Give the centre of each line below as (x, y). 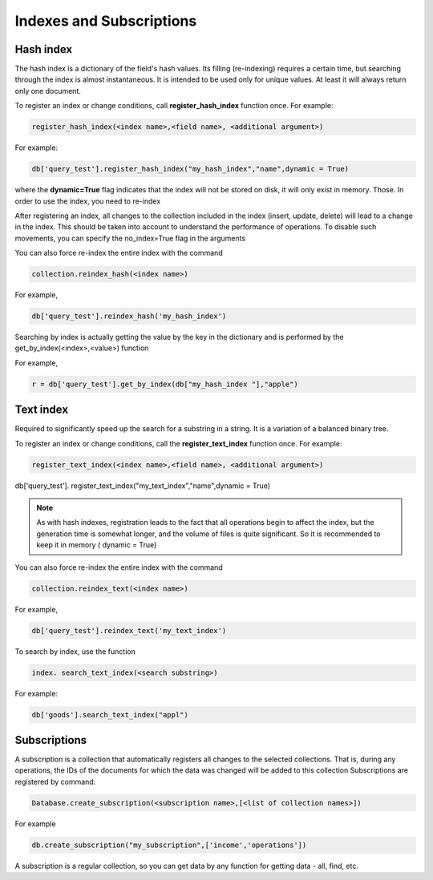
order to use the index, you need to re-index (88, 201)
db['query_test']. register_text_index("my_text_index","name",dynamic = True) (143, 486)
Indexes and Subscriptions (106, 21)
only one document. (48, 91)
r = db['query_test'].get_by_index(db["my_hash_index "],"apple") (165, 384)
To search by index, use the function (75, 651)
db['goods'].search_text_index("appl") (110, 714)
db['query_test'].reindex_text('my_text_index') (129, 630)
